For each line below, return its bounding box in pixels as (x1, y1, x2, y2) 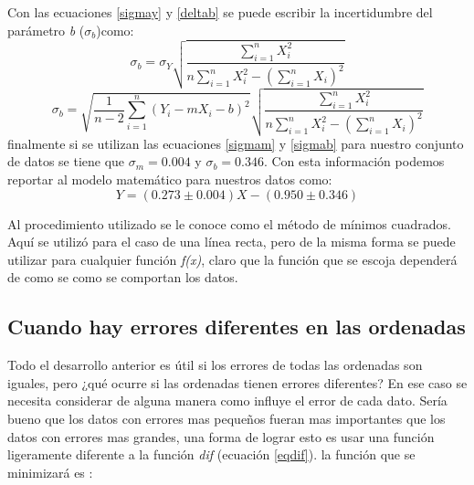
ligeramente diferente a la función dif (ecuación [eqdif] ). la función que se (7, 445, 416, 464)
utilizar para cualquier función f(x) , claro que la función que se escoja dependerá (7, 249, 458, 269)
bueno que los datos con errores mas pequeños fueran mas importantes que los (7, 409, 446, 428)
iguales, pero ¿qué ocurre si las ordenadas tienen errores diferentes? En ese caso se (7, 373, 468, 392)
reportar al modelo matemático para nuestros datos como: (7, 170, 332, 189)
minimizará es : (7, 462, 93, 481)
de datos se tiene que (7, 152, 125, 171)
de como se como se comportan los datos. (7, 268, 238, 287)
